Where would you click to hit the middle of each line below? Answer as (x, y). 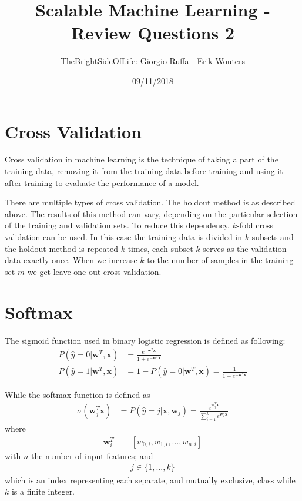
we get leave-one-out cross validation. (94, 271)
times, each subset (160, 248)
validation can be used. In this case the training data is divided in (124, 237)
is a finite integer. (43, 491)
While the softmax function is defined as (78, 394)
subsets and (273, 237)
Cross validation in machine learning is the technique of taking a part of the (142, 159)
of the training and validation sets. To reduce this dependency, (118, 225)
